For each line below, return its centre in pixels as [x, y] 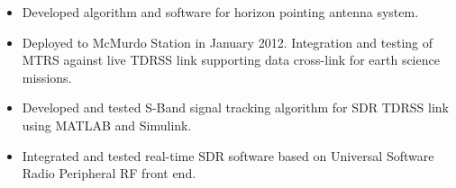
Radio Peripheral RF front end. [109, 173]
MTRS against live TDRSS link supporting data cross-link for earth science [231, 60]
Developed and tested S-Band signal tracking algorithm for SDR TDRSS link [235, 107]
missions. [47, 77]
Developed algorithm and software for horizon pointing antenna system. [220, 12]
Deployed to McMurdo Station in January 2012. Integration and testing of [228, 42]
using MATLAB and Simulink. [107, 125]
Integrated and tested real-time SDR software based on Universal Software [228, 155]
